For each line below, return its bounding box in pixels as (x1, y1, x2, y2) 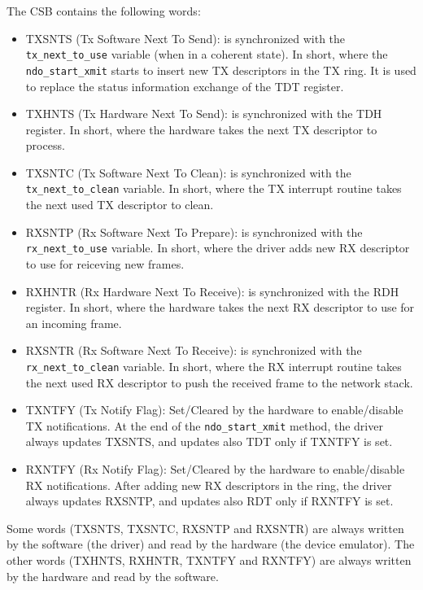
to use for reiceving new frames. (25, 255, 185, 272)
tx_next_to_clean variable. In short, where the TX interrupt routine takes (25, 180, 402, 197)
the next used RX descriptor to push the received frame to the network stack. (25, 374, 413, 391)
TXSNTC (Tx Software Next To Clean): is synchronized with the (25, 164, 351, 181)
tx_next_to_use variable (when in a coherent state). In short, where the (25, 46, 388, 63)
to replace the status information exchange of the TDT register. (25, 77, 344, 94)
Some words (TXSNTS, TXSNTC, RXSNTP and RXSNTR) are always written (7, 519, 404, 536)
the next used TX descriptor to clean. (25, 196, 214, 213)
